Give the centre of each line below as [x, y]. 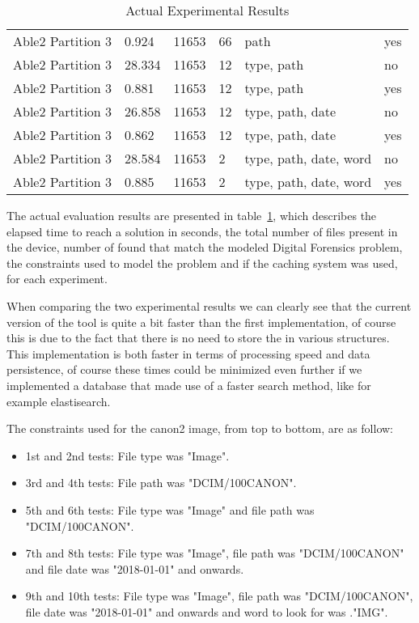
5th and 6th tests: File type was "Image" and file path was [170, 509]
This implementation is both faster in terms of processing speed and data [188, 353]
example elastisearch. [59, 401]
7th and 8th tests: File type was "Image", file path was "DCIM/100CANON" [215, 553]
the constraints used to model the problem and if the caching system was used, [202, 263]
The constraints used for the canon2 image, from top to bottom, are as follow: [200, 428]
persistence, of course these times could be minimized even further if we [184, 369]
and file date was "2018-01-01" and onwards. [135, 568]
